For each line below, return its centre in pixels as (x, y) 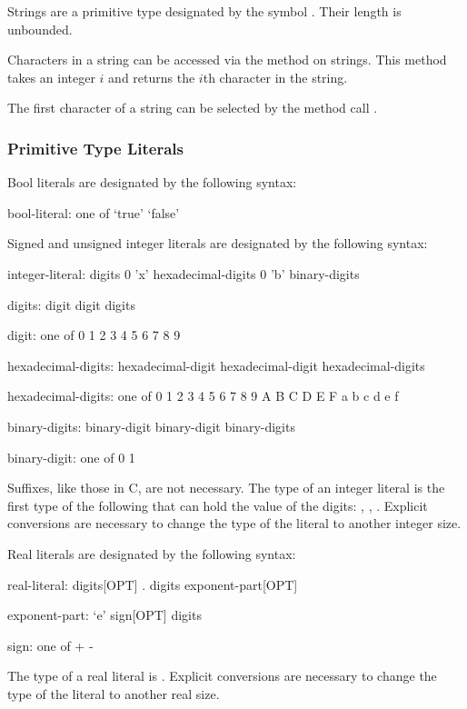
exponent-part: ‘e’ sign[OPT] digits (104, 615)
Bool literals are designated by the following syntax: (152, 182)
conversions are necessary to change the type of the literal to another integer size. (234, 523)
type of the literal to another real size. (114, 693)
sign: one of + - (50, 645)
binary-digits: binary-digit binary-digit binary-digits (151, 426)
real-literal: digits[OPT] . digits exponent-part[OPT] (153, 584)
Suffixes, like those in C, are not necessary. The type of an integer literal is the (226, 488)
